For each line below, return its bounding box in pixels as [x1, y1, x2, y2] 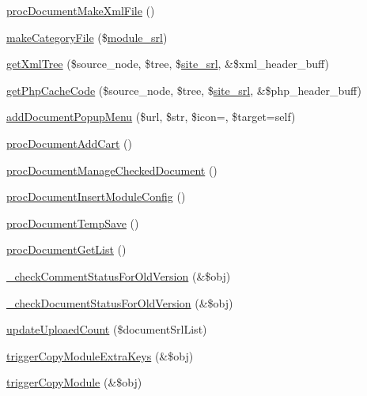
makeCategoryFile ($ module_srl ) [6, 28, 168, 45]
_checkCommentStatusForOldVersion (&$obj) [6, 267, 231, 284]
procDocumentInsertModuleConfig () [6, 188, 186, 205]
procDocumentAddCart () [6, 134, 132, 151]
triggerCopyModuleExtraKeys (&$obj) [6, 347, 194, 364]
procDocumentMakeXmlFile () [6, 2, 155, 18]
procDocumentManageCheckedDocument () [6, 161, 218, 178]
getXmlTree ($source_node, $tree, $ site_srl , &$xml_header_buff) [6, 55, 329, 72]
